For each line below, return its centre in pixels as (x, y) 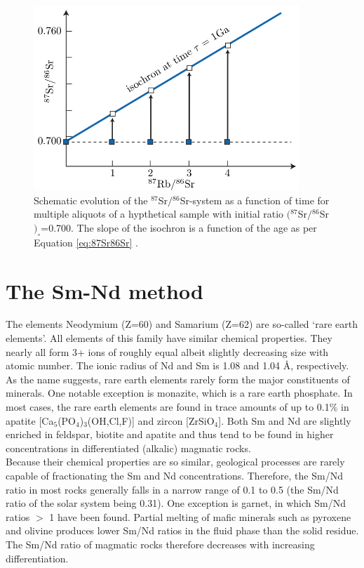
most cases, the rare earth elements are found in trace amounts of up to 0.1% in (177, 407)
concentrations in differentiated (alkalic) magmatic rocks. (128, 448)
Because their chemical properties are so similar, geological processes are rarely (175, 462)
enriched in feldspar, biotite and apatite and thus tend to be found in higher (170, 434)
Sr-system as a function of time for (255, 200)
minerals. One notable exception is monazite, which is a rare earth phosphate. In (179, 393)
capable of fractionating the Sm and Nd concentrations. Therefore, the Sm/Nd (174, 476)
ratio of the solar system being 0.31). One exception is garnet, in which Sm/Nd (176, 503)
